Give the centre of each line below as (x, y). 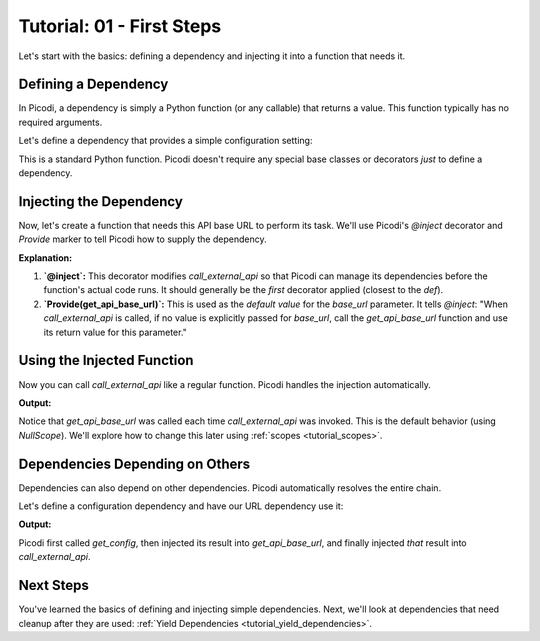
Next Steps (53, 585)
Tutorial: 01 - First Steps (120, 26)
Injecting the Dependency (101, 201)
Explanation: (45, 257)
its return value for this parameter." (115, 332)
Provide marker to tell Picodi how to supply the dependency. (142, 239)
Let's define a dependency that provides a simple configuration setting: (165, 141)
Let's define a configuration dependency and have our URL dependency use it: (181, 506)
